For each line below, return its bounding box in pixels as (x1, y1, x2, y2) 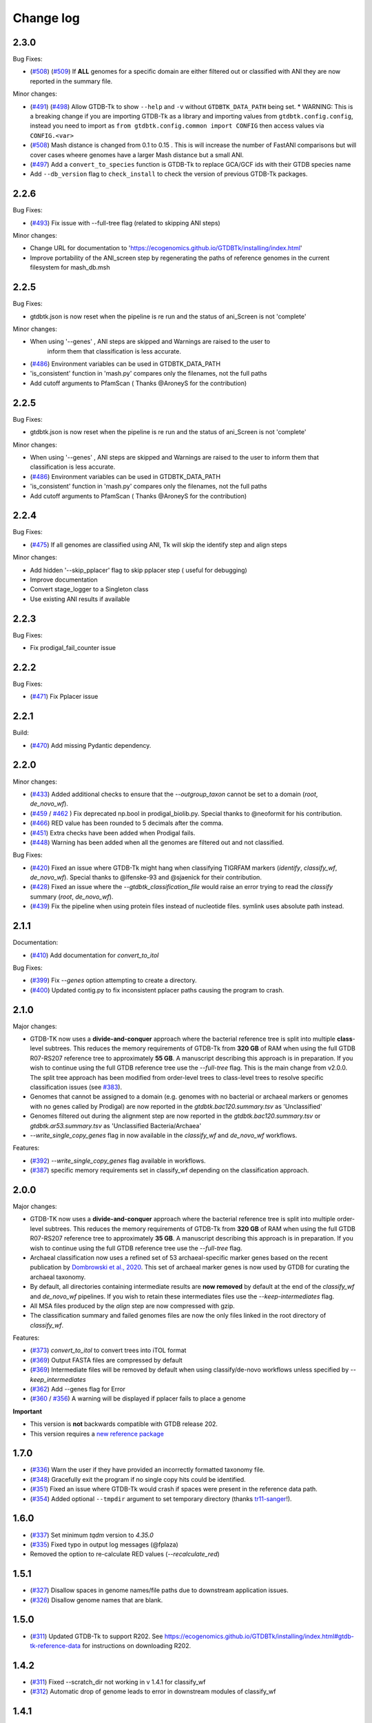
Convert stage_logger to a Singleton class (30, 585, 149, 593)
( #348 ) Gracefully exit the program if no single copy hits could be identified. (30, 1475, 246, 1483)
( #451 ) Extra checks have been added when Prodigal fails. (30, 828, 196, 837)
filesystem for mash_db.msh (30, 263, 110, 272)
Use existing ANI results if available (30, 595, 130, 603)
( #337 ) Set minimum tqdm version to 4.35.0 (30, 1531, 154, 1539)
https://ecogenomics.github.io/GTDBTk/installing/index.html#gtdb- (164, 1632, 354, 1640)
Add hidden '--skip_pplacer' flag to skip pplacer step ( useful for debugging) (30, 566, 247, 574)
